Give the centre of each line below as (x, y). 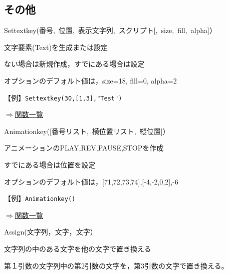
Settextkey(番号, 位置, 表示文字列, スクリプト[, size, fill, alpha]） (110, 30)
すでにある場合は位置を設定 (50, 165)
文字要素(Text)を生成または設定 (56, 47)
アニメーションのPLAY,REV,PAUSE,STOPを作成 (84, 148)
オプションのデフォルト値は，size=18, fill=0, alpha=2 (90, 80)
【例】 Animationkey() (40, 198)
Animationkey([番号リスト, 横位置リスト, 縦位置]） (87, 131)
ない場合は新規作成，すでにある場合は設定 (74, 64)
